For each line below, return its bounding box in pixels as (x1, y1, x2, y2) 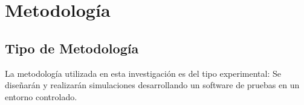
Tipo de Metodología (5, 38, 139, 57)
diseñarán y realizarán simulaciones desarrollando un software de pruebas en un (5, 79, 300, 91)
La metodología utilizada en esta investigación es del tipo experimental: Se (5, 67, 282, 79)
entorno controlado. (5, 90, 77, 103)
